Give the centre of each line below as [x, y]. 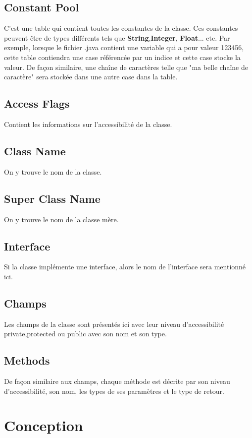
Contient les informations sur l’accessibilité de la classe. [88, 124]
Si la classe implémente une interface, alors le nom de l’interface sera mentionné [125, 267]
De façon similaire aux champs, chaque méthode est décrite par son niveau [117, 381]
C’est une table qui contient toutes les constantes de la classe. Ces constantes [121, 28]
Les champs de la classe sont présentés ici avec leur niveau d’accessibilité [114, 324]
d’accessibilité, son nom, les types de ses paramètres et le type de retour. [114, 391]
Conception [44, 425]
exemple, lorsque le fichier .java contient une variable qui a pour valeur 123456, [124, 47]
